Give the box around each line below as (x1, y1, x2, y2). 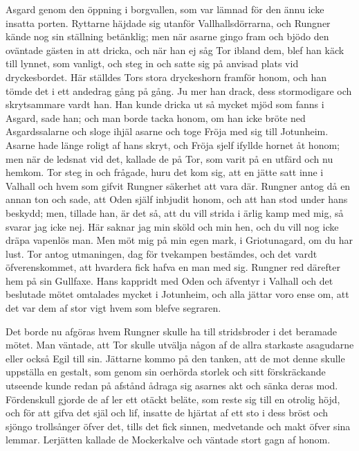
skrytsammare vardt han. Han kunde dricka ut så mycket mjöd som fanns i (6, 97, 324, 112)
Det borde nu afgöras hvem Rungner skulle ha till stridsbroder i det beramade (6, 324, 337, 338)
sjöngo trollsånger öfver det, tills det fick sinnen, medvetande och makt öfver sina (6, 418, 351, 433)
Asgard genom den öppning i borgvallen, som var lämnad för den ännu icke (6, 2, 324, 16)
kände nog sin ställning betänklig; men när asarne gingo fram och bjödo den (6, 29, 329, 44)
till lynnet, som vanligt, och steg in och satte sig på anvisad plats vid (6, 56, 299, 71)
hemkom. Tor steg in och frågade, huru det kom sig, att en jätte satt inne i (6, 165, 324, 179)
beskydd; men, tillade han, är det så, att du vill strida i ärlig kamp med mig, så (6, 205, 344, 220)
